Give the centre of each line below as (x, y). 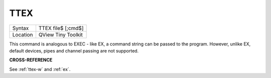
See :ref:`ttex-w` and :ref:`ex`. (40, 69)
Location (23, 34)
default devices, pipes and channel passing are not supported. (74, 50)
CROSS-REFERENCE (31, 60)
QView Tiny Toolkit (60, 34)
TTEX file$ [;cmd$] (61, 28)
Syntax (21, 28)
